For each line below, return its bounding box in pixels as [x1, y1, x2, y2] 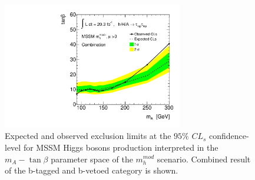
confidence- [209, 130, 249, 142]
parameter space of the [51, 152, 133, 165]
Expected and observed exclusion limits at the [5, 130, 171, 142]
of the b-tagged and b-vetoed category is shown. [5, 164, 178, 176]
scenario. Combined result [157, 152, 251, 165]
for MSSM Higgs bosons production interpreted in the [23, 141, 218, 153]
